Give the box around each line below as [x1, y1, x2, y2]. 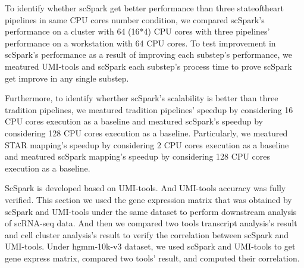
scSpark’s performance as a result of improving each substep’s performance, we [5, 48, 293, 61]
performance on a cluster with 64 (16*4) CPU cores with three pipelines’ [5, 25, 270, 38]
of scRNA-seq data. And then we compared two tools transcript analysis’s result [5, 217, 297, 229]
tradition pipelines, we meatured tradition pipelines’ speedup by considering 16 [5, 103, 293, 116]
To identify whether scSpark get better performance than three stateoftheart [5, 2, 284, 14]
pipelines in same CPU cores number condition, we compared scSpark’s [5, 13, 265, 26]
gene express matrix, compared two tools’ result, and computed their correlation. [5, 251, 300, 264]
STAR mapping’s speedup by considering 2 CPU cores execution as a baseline [5, 138, 289, 151]
